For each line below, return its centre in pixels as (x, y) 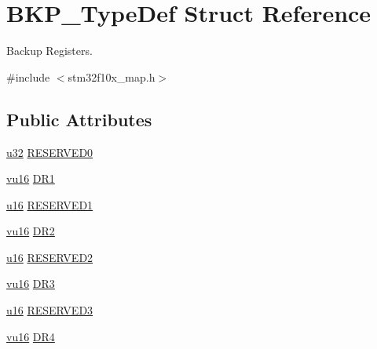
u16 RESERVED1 (50, 204)
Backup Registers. (49, 51)
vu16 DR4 (31, 336)
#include (28, 76)
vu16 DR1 (31, 178)
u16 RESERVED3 (50, 310)
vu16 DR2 (31, 231)
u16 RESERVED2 (50, 257)
